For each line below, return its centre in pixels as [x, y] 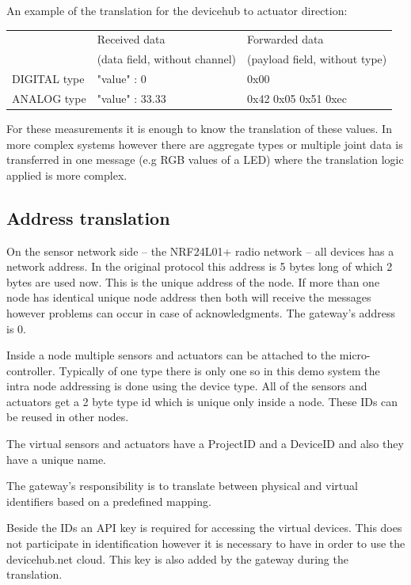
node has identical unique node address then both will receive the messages [189, 297]
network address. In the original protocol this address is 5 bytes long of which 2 [200, 266]
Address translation [88, 217]
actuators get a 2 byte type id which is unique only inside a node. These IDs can [202, 401]
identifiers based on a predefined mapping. [109, 501]
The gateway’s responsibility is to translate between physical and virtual [182, 486]
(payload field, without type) [317, 59]
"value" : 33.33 [131, 98]
